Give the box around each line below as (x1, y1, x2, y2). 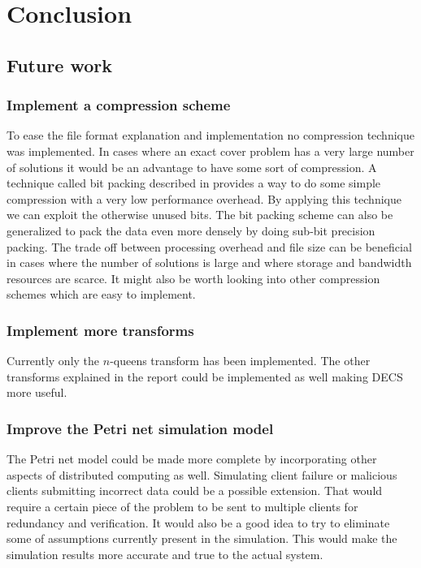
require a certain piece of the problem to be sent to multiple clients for (7, 497, 358, 514)
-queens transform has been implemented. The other (110, 352, 371, 369)
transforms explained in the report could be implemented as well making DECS (7, 368, 403, 385)
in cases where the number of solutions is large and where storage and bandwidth (7, 254, 412, 271)
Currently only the (7, 352, 100, 369)
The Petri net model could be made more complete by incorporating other (7, 450, 377, 467)
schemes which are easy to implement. (7, 286, 196, 303)
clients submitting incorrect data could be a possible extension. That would (7, 482, 383, 499)
